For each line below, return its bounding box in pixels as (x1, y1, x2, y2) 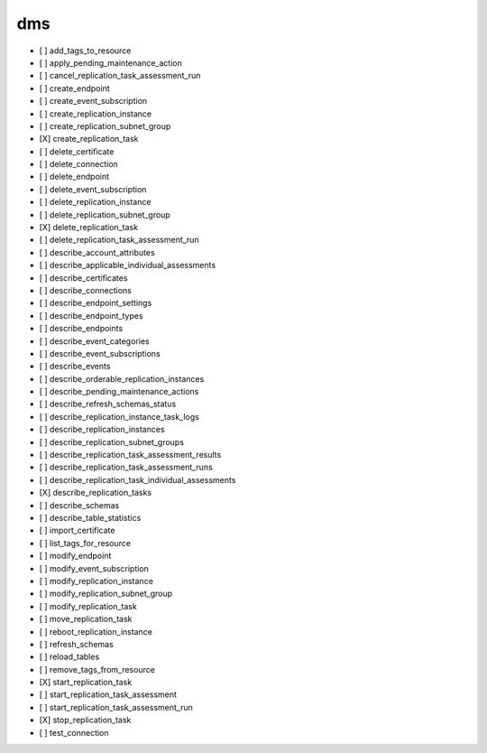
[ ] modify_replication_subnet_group (39, 588, 173, 600)
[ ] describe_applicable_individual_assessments (39, 260, 216, 271)
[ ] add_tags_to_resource (39, 45, 132, 56)
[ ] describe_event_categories (39, 335, 150, 347)
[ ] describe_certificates (39, 272, 128, 284)
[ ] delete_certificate (39, 145, 115, 157)
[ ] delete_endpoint (39, 172, 110, 182)
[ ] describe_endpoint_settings (39, 298, 152, 309)
